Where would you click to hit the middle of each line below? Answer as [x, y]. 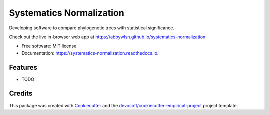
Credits [21, 94]
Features [23, 67]
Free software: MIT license [49, 46]
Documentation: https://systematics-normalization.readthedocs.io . [90, 53]
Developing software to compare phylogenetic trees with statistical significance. [92, 28]
